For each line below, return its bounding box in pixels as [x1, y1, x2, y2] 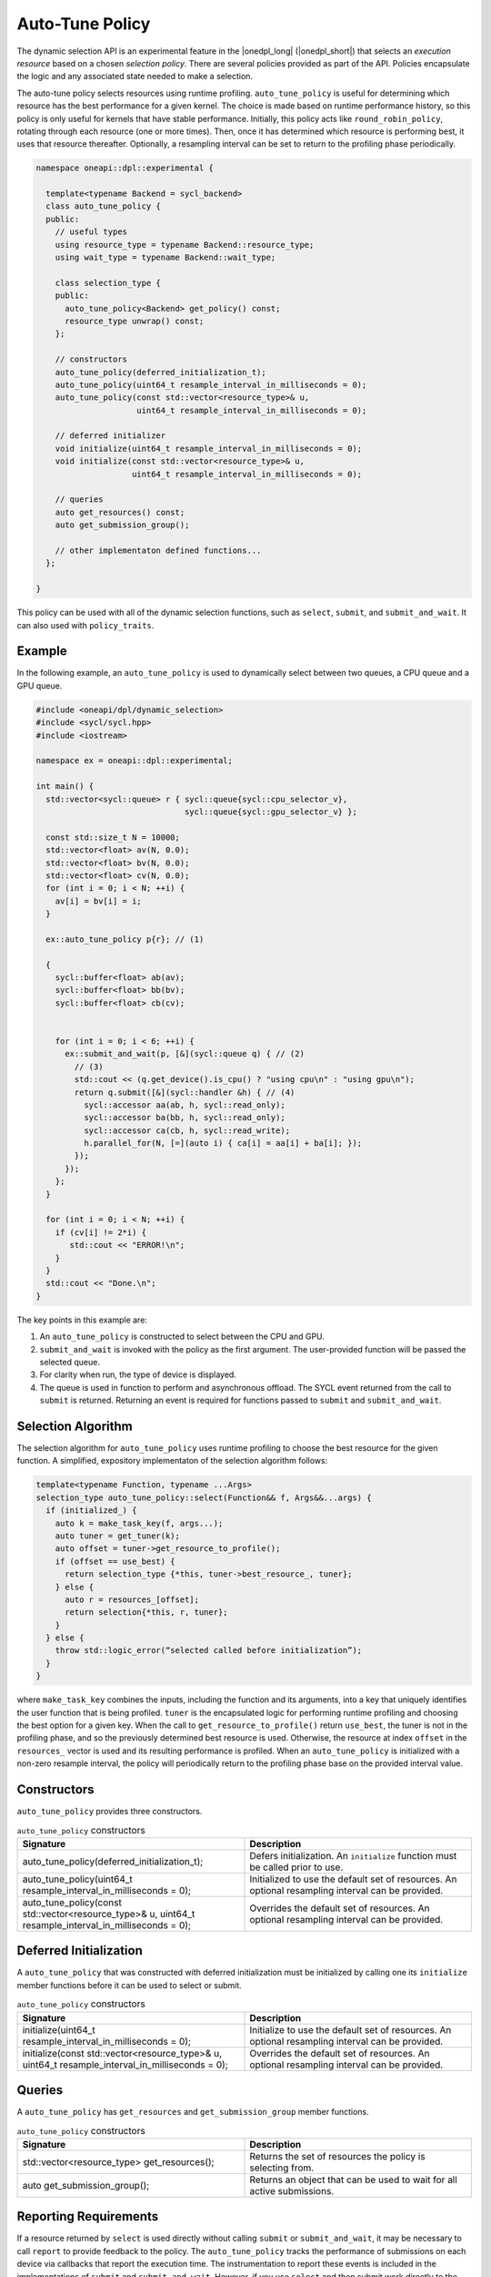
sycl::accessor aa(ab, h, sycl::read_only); [83, 1099, 286, 1110]
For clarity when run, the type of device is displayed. [39, 1369, 236, 1380]
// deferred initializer [55, 431, 166, 441]
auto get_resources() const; [55, 506, 185, 517]
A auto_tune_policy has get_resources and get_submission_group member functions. [16, 2107, 369, 2118]
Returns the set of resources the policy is [249, 2149, 426, 2162]
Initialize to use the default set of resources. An [249, 2023, 452, 2036]
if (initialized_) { [45, 1506, 137, 1516]
